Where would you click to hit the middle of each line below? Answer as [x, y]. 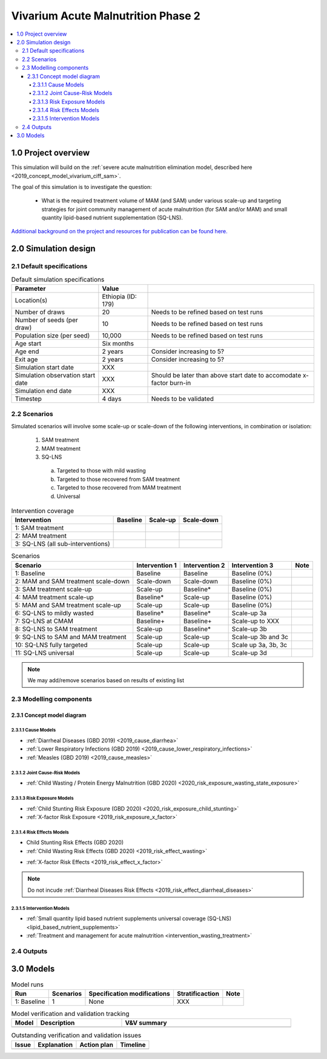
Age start [28, 344]
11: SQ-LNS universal [45, 652]
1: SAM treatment [39, 528]
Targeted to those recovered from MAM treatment [119, 488]
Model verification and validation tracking [70, 1014]
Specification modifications [130, 994]
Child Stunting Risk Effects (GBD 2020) [75, 843]
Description [58, 1023]
